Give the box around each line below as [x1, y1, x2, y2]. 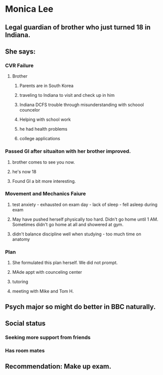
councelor [19, 107, 40, 113]
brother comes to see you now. [12, 159, 75, 165]
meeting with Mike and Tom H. [12, 288, 74, 294]
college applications [19, 136, 60, 142]
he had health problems [19, 126, 68, 132]
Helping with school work [19, 116, 71, 122]
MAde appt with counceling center [12, 269, 82, 275]
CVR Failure [5, 62, 34, 69]
